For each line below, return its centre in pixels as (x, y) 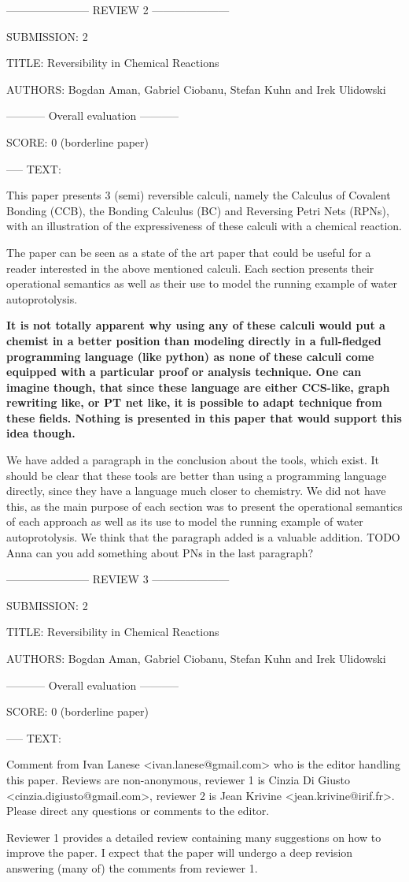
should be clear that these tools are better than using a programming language (197, 475)
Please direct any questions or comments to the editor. (138, 811)
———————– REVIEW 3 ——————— (118, 579)
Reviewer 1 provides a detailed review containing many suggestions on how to (194, 837)
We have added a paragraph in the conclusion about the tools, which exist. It (193, 460)
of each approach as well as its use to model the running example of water (185, 521)
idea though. (41, 433)
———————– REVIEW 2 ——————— (118, 9)
